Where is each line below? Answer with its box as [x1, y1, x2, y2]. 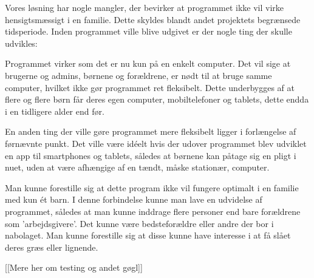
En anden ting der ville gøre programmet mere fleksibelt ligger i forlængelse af [5, 125, 296, 138]
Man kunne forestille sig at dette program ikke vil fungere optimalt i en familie [5, 181, 299, 194]
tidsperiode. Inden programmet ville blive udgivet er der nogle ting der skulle [5, 25, 292, 38]
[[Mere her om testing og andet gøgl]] [5, 261, 143, 274]
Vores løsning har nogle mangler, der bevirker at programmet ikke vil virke [5, 1, 284, 13]
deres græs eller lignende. [5, 240, 98, 253]
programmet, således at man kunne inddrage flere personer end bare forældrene [5, 205, 301, 217]
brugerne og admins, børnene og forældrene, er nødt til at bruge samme [5, 69, 272, 81]
